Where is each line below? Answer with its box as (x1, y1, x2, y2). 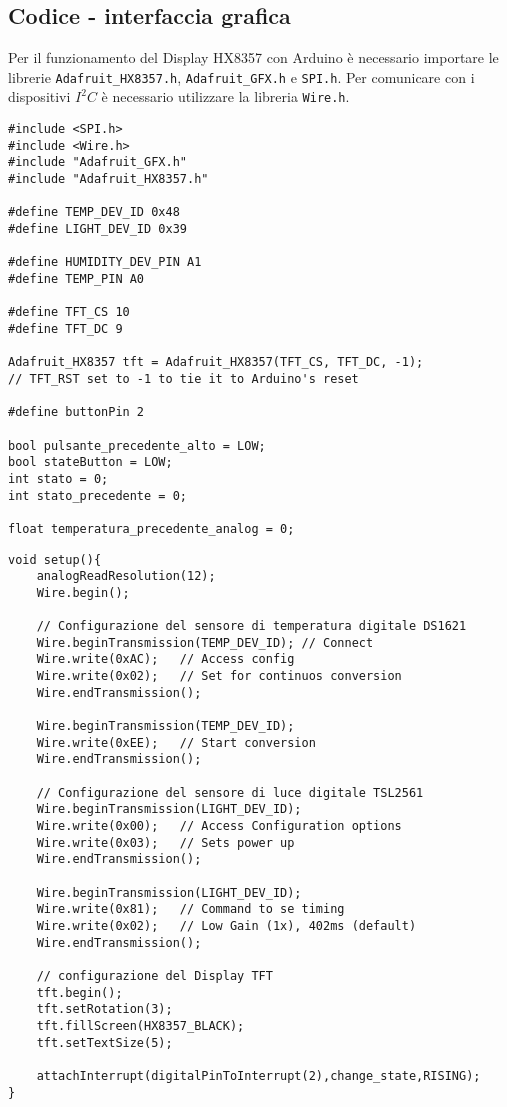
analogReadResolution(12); (36, 569, 216, 584)
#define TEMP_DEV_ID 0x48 (8, 205, 180, 220)
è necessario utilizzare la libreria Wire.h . (101, 86, 350, 107)
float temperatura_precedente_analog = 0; (8, 521, 295, 536)
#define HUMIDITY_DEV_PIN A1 (8, 255, 202, 270)
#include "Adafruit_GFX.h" (8, 155, 187, 170)
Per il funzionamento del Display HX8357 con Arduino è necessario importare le (8, 47, 499, 68)
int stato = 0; (8, 471, 109, 486)
